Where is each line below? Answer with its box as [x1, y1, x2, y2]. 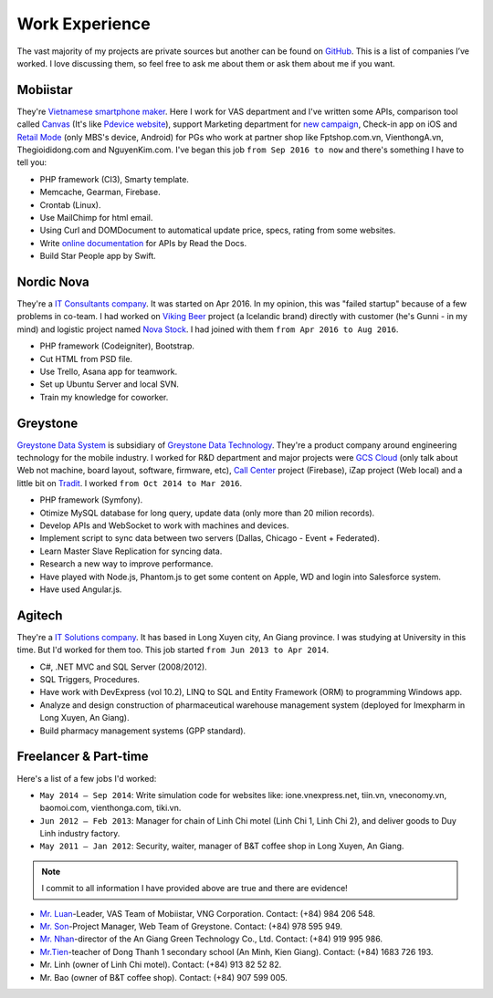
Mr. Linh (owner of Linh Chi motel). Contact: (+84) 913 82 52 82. [39, 959, 282, 971]
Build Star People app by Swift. [39, 251, 157, 262]
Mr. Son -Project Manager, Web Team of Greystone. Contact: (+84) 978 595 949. [39, 921, 342, 932]
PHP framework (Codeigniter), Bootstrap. [39, 340, 195, 351]
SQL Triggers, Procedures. [39, 674, 141, 685]
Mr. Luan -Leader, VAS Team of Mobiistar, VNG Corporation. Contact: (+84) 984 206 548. [39, 908, 376, 919]
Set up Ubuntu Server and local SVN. [39, 379, 180, 390]
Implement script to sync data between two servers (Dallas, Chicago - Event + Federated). [39, 533, 381, 544]
